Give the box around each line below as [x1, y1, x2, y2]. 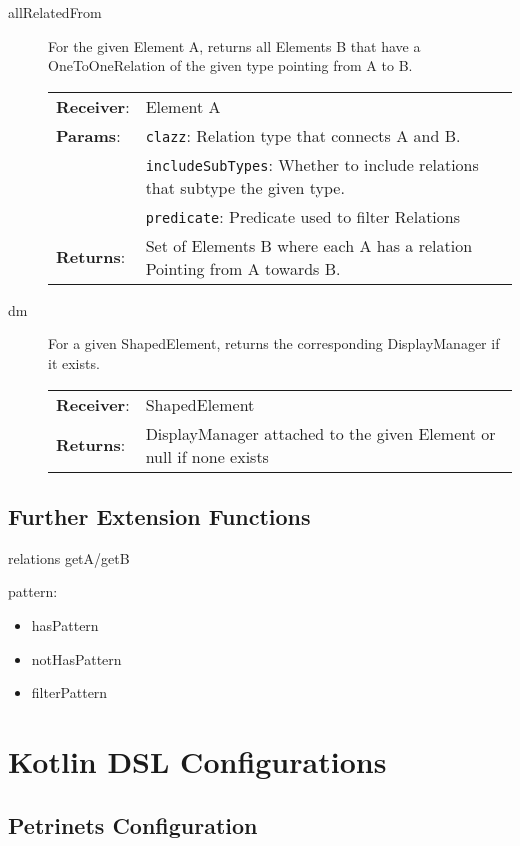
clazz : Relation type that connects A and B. [145, 123, 461, 147]
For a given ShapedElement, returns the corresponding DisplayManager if [48, 333, 500, 354]
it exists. [48, 352, 100, 373]
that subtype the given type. [145, 175, 345, 199]
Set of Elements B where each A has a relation [145, 233, 473, 257]
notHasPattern [31, 648, 122, 669]
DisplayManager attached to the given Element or [145, 421, 496, 445]
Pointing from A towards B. [145, 256, 341, 280]
